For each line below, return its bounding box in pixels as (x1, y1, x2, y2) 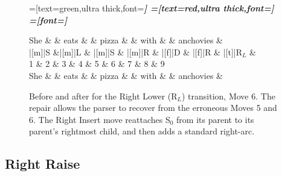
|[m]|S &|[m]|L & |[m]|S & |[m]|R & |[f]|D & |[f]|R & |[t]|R (29, 45, 242, 58)
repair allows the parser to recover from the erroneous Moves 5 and (29, 101, 277, 114)
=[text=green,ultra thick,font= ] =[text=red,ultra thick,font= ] (29, 2, 274, 14)
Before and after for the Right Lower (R (29, 89, 178, 102)
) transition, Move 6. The (181, 89, 275, 102)
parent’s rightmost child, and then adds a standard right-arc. (29, 125, 255, 137)
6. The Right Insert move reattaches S (29, 113, 170, 125)
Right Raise (5, 154, 80, 173)
